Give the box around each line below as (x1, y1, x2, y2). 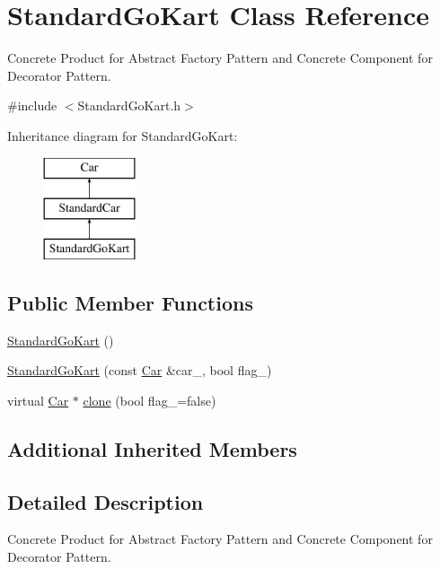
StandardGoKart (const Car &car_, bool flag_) (7, 361, 272, 380)
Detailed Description (7, 487, 204, 515)
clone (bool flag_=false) (83, 390, 216, 409)
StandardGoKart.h (77, 96, 181, 115)
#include (7, 96, 57, 115)
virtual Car (7, 390, 69, 409)
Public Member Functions (7, 288, 253, 316)
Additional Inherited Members (7, 434, 297, 462)
